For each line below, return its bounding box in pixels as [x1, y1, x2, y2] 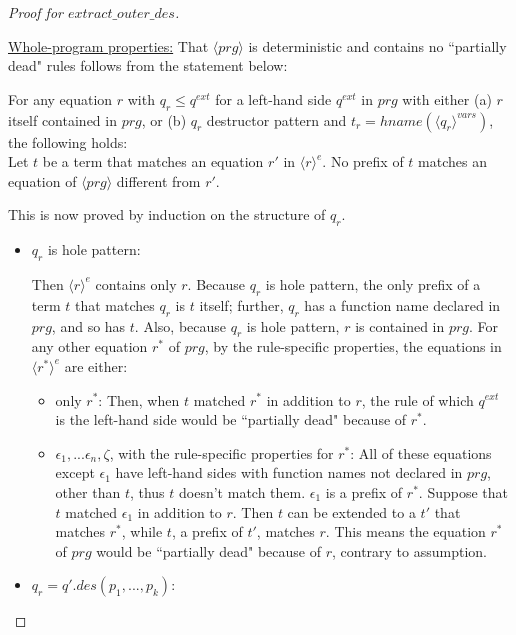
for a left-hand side [215, 88, 332, 109]
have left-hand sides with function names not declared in [115, 462, 463, 483]
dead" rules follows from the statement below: [8, 55, 288, 76]
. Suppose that [418, 481, 508, 502]
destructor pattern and [206, 109, 347, 130]
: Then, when [98, 389, 180, 410]
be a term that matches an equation [42, 151, 264, 172]
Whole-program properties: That [8, 35, 209, 56]
